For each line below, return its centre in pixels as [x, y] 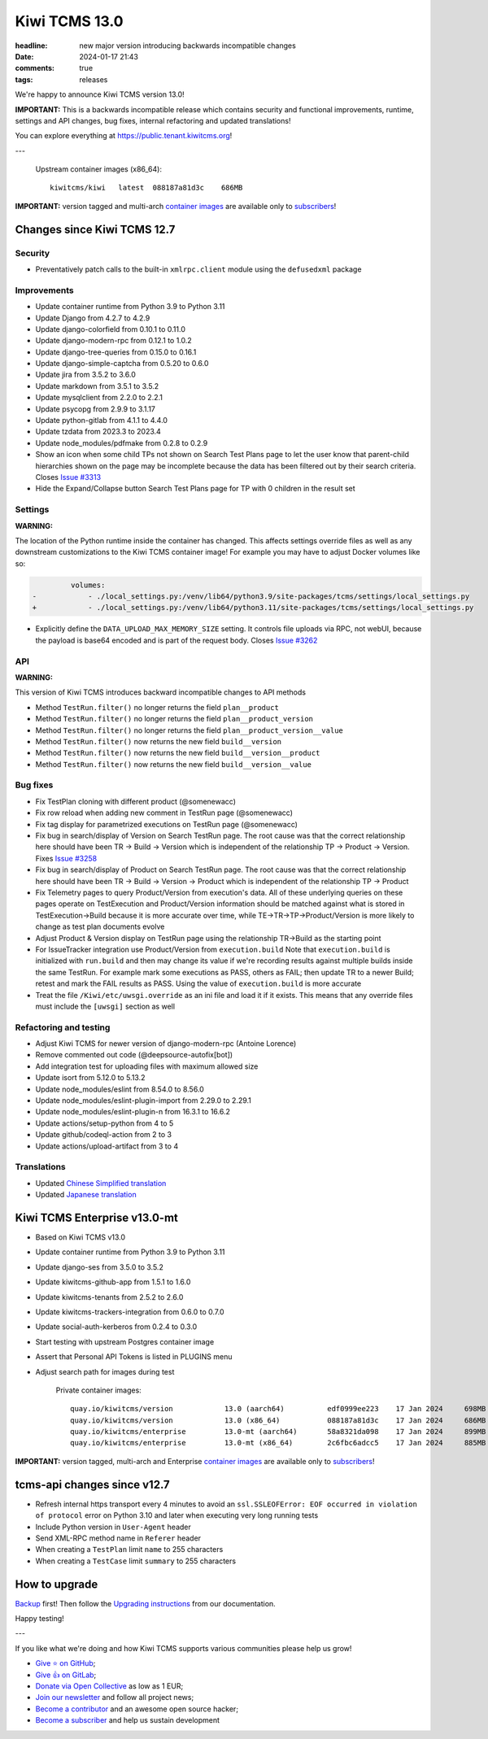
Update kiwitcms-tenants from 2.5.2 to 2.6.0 [109, 1297]
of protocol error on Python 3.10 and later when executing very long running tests [177, 1515]
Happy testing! [39, 1618]
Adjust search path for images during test [105, 1371]
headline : [31, 46]
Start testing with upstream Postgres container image [125, 1341]
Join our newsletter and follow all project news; [115, 1698]
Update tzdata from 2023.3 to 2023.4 [98, 432]
